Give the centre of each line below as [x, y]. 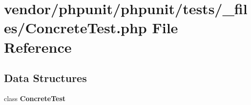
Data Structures [45, 78]
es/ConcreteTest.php [75, 28]
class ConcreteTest [35, 98]
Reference [38, 47]
